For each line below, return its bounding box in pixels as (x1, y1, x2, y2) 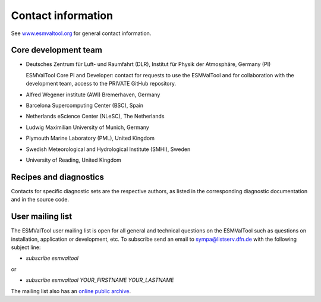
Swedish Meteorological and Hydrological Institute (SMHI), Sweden (26, 146, 191, 153)
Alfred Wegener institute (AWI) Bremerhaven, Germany (26, 91, 160, 98)
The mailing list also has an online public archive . (11, 287, 131, 294)
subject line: (11, 244, 41, 251)
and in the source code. (11, 196, 70, 203)
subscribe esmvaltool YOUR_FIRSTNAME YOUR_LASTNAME (26, 276, 174, 284)
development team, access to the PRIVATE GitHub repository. (26, 80, 177, 87)
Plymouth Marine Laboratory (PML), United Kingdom (26, 134, 155, 142)
